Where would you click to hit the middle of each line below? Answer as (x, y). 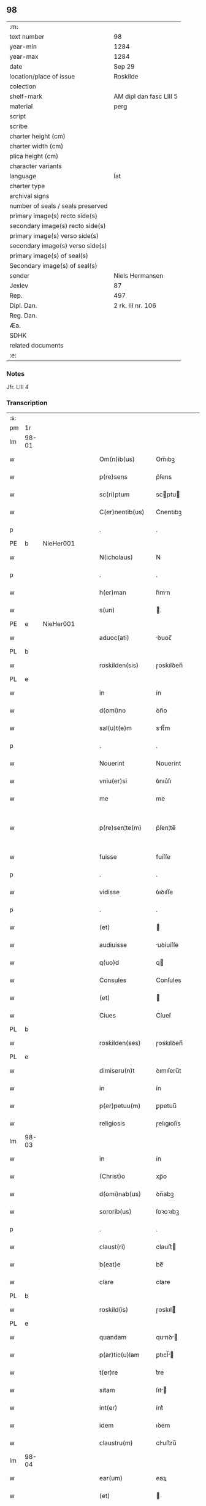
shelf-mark (26, 96)
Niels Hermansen (139, 275)
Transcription (27, 403)
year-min (23, 47)
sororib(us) (115, 1212)
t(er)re (109, 1372)
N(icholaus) (116, 557)
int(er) (108, 1408)
